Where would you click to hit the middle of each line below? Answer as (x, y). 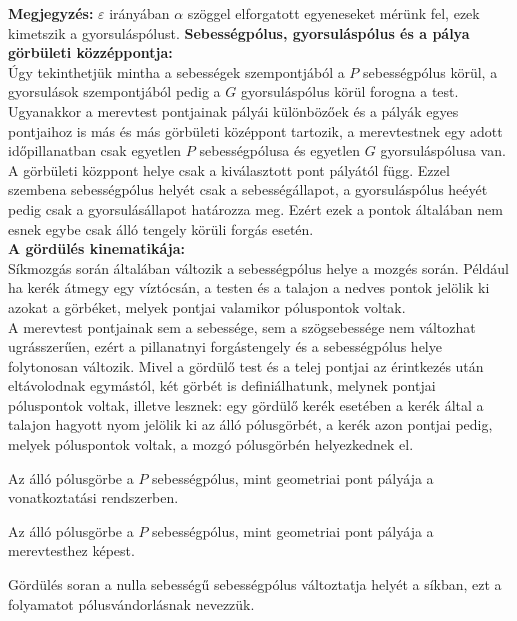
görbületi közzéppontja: (90, 52)
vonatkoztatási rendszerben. (93, 497)
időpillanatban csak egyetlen (95, 150)
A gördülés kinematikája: (96, 248)
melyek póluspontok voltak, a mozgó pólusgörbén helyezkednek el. (211, 444)
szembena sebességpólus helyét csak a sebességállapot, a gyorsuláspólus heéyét (248, 189)
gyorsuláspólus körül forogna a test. (349, 91)
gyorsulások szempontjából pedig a (114, 91)
